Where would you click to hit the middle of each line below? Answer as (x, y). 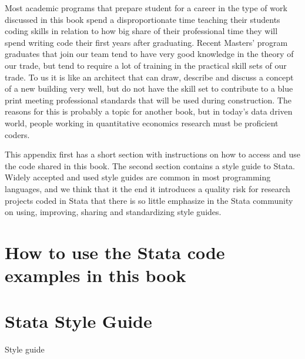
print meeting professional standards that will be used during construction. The (148, 100)
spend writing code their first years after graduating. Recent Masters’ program (146, 42)
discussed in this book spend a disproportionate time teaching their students (143, 19)
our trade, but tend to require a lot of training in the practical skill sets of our (146, 65)
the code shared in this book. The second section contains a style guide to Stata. (150, 165)
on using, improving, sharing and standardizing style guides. (113, 212)
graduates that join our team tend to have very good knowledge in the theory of (149, 54)
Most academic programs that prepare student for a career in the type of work (146, 8)
